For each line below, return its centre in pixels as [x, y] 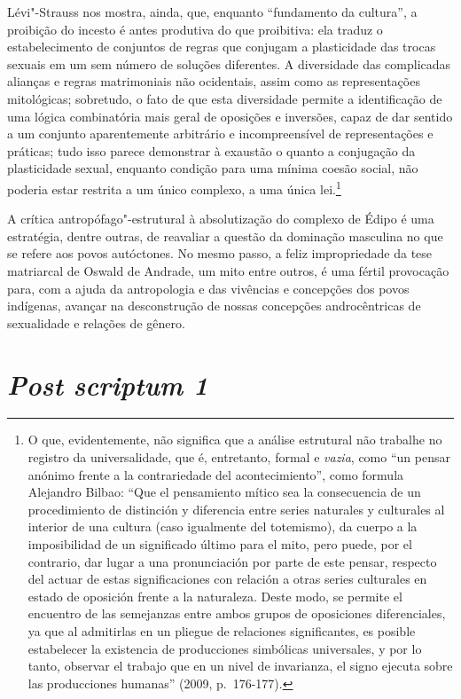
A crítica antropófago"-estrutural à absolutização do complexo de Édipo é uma [221, 219]
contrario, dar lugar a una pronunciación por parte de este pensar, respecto [232, 561]
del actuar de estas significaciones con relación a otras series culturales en [227, 579]
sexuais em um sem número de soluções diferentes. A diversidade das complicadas [229, 63]
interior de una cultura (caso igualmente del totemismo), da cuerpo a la [223, 526]
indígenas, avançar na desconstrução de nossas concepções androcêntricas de [214, 306]
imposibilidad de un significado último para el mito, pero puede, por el [220, 544]
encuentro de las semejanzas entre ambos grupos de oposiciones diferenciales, [237, 613]
